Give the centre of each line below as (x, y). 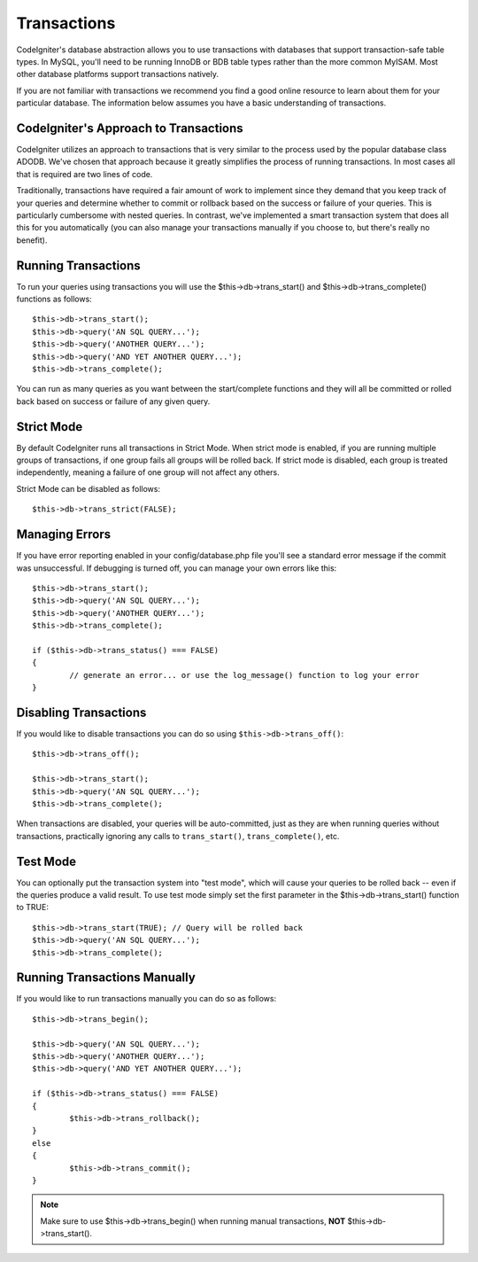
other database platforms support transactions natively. (117, 74)
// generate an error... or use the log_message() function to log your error (244, 675)
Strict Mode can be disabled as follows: (89, 488)
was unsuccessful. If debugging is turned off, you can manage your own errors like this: (177, 568)
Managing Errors (63, 535)
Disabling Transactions (81, 712)
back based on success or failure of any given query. (113, 401)
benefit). (32, 240)
